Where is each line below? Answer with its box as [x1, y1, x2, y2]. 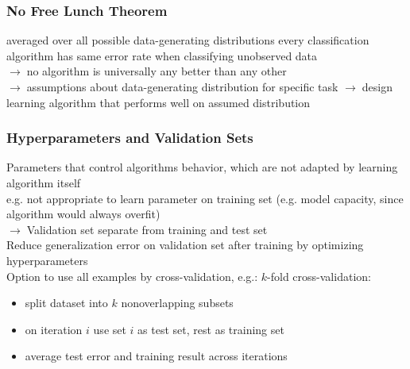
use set [93, 321, 126, 337]
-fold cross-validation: [267, 267, 371, 284]
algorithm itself [6, 175, 81, 190]
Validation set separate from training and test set [26, 221, 268, 237]
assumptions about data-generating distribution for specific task [26, 79, 338, 94]
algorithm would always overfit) [6, 206, 161, 222]
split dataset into [25, 294, 108, 311]
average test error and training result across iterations [25, 348, 288, 364]
